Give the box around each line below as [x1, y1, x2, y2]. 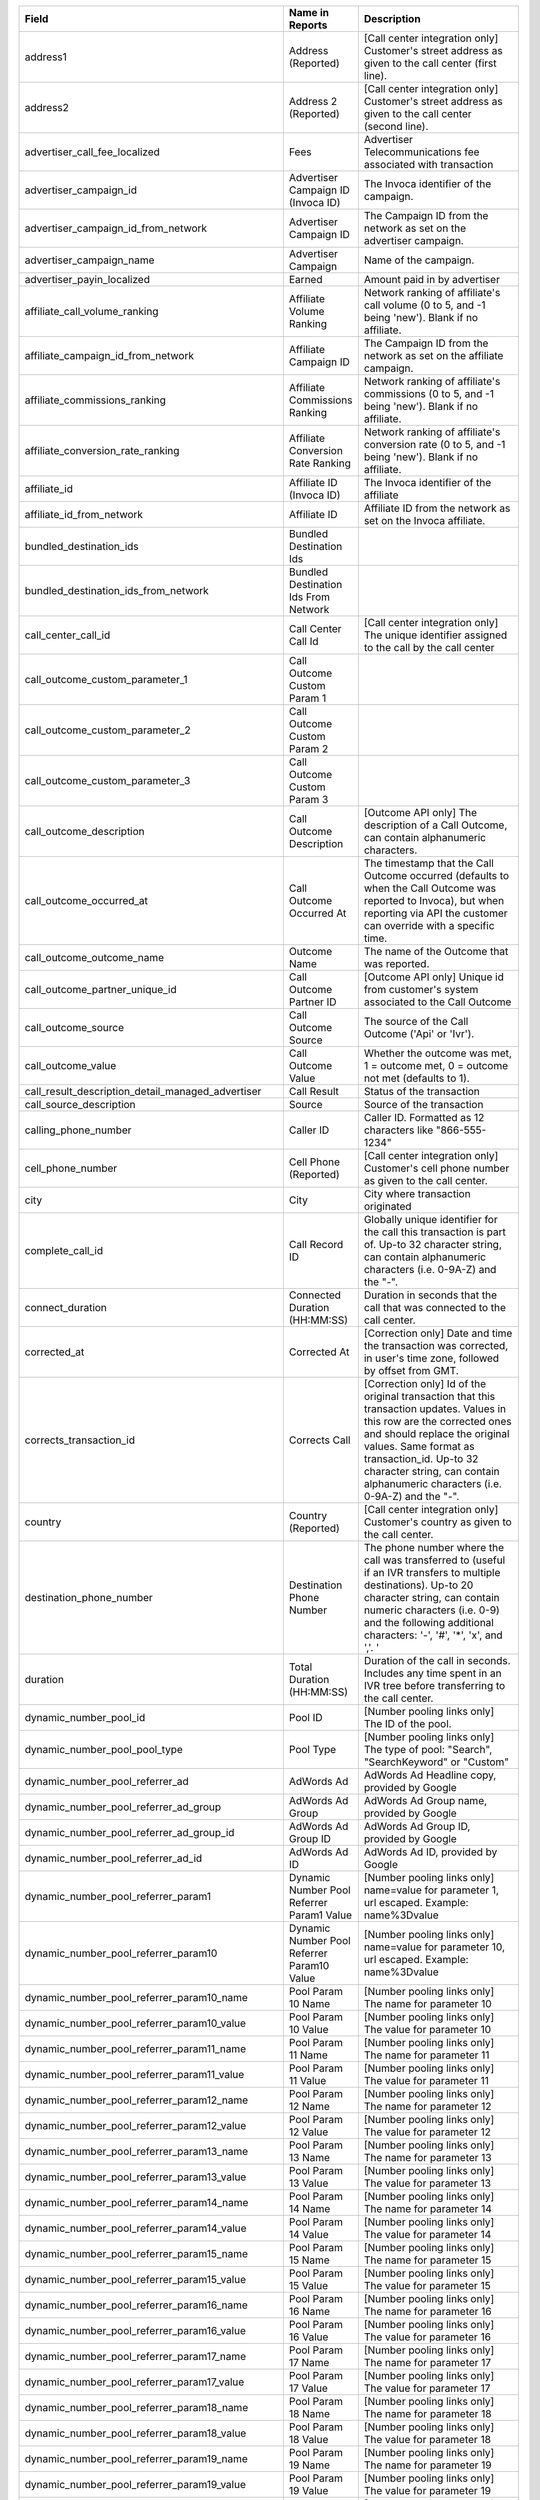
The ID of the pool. [363, 1717, 452, 1730]
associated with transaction [363, 158, 494, 171]
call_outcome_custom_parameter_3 [24, 774, 191, 787]
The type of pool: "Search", [363, 1743, 493, 1756]
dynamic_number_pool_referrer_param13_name [24, 2145, 249, 2158]
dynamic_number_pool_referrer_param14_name [24, 2196, 249, 2209]
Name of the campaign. [363, 253, 475, 267]
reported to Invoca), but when [363, 894, 505, 907]
